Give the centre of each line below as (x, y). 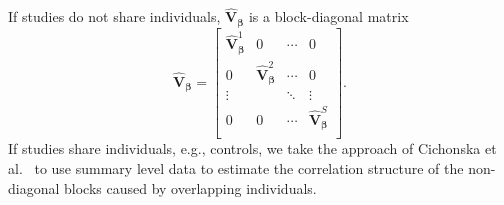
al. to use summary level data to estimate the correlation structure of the (236, 167)
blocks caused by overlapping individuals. (190, 187)
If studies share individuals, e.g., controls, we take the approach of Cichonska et (252, 148)
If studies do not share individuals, (114, 16)
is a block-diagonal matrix (328, 16)
